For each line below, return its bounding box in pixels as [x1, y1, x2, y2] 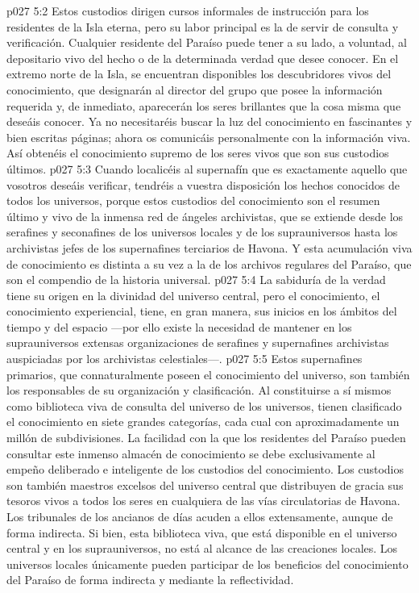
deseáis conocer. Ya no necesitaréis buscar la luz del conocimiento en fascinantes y [6, 113, 413, 130]
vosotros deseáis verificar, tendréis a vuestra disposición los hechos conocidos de [6, 176, 400, 193]
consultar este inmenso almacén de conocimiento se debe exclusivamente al [6, 445, 375, 461]
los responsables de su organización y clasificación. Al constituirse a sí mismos [6, 382, 392, 399]
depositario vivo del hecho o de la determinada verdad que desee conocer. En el [6, 49, 399, 66]
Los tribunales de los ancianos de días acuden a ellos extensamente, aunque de [6, 508, 393, 524]
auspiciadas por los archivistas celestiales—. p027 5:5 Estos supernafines [6, 350, 363, 367]
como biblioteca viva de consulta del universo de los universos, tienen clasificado [6, 397, 402, 414]
